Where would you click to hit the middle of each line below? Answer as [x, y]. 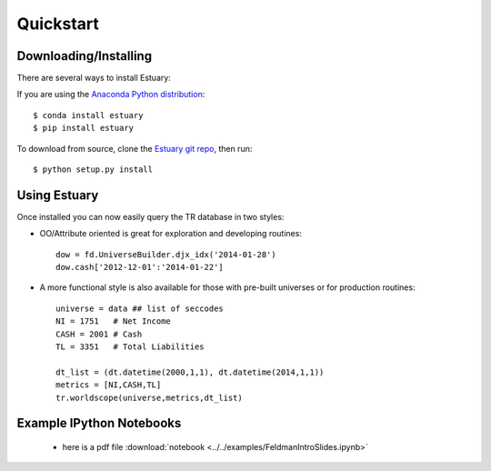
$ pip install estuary [84, 128]
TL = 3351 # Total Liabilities [130, 347]
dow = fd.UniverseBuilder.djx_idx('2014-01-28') [166, 254]
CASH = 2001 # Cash [99, 334]
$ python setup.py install [93, 170]
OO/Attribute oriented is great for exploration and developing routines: [170, 234]
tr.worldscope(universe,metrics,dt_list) [149, 397]
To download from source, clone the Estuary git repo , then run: [135, 148]
